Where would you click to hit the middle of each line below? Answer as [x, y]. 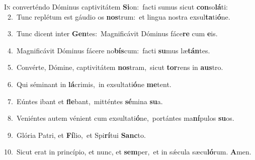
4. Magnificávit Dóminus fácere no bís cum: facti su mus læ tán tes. [109, 50]
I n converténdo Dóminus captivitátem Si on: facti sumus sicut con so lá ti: [116, 7]
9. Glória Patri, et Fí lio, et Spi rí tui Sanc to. [76, 135]
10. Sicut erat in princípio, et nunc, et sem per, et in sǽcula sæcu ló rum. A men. [128, 152]
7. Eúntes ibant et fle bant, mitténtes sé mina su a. [85, 101]
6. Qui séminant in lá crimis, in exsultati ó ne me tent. [89, 84]
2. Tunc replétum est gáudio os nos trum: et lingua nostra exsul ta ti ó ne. [119, 16]
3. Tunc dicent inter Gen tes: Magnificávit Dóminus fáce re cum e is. [112, 33]
